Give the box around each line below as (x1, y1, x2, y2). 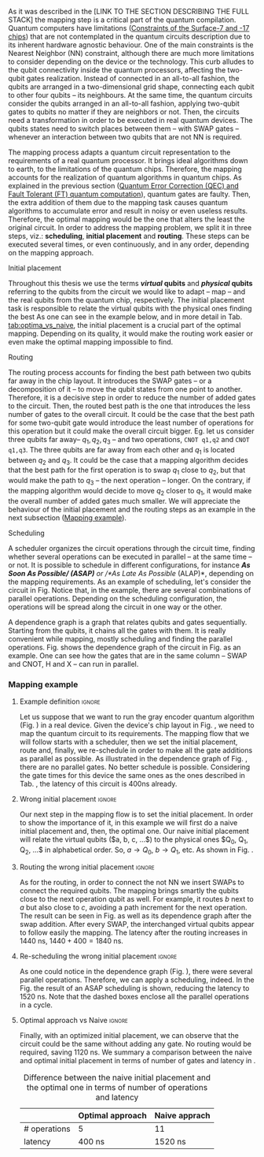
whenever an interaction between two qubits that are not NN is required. (8, 132, 242, 141)
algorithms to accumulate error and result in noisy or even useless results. (8, 206, 248, 215)
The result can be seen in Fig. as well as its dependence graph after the (19, 910, 252, 921)
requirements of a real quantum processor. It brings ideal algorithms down (8, 156, 249, 165)
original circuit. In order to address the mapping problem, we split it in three (8, 223, 252, 232)
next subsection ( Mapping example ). (8, 512, 127, 523)
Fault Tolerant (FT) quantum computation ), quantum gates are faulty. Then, (8, 189, 251, 199)
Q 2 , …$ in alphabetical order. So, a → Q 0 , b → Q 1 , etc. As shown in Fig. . (19, 845, 254, 856)
